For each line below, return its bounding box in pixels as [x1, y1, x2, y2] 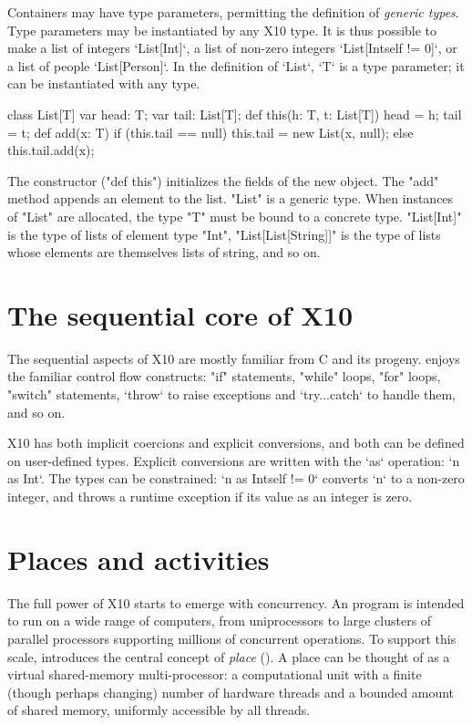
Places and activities [7, 540, 270, 577]
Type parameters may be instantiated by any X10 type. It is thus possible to [7, 20, 437, 39]
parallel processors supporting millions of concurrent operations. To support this [7, 628, 457, 647]
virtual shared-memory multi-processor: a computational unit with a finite [7, 665, 422, 684]
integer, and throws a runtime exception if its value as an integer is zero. [7, 487, 413, 505]
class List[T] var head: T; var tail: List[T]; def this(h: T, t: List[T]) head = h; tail [7, 104, 462, 123]
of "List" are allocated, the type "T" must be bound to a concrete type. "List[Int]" [7, 206, 462, 225]
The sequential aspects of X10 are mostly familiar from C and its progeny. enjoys [7, 348, 460, 368]
